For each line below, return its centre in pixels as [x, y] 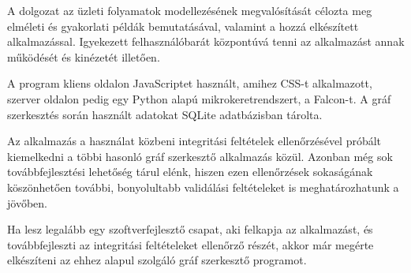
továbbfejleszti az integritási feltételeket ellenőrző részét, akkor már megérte [191, 244]
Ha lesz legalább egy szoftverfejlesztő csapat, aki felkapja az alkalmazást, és [190, 229]
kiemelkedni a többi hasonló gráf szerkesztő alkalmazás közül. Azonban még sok [200, 156]
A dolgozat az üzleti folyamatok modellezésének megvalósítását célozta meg [190, 10]
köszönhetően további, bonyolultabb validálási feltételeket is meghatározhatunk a [203, 187]
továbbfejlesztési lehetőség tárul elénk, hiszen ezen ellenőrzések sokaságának [190, 172]
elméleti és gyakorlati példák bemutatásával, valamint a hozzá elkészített [183, 26]
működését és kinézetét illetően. [84, 56]
